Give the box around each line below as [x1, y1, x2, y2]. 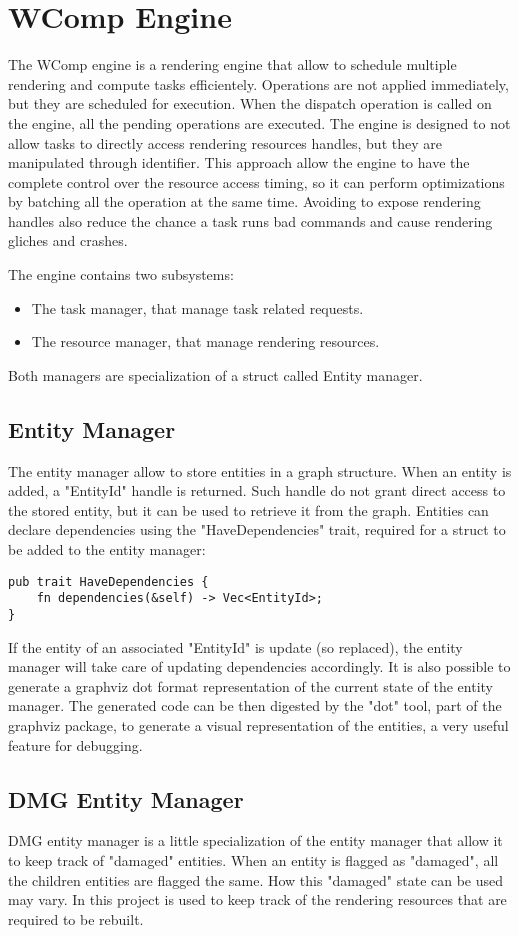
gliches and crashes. [8, 230, 128, 251]
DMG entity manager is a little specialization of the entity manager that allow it [8, 830, 503, 851]
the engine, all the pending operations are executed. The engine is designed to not [8, 112, 511, 133]
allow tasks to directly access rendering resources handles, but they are [8, 132, 442, 153]
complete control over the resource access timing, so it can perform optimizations [8, 171, 505, 192]
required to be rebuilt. [8, 908, 144, 929]
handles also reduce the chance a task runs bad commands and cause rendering [8, 210, 493, 231]
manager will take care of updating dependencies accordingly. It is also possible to [8, 656, 511, 677]
